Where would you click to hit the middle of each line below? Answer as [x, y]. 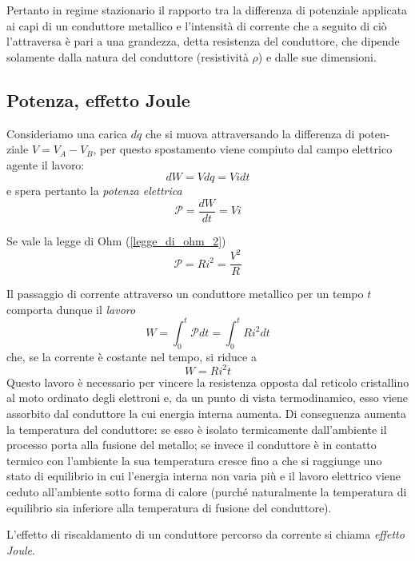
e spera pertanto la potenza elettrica [94, 191]
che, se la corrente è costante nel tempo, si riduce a [132, 356]
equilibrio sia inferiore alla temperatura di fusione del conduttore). [169, 507]
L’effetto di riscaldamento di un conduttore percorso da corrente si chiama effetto [206, 534]
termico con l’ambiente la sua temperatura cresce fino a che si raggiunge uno [194, 460]
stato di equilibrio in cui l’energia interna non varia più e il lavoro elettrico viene [204, 476]
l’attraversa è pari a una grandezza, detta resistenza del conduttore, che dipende [203, 41]
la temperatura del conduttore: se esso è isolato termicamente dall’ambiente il [197, 429]
